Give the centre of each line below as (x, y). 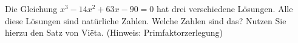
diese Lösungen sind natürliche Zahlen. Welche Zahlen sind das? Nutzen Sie (146, 20)
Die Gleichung (31, 8)
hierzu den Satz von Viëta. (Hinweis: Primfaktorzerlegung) (114, 32)
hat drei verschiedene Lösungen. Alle (225, 8)
